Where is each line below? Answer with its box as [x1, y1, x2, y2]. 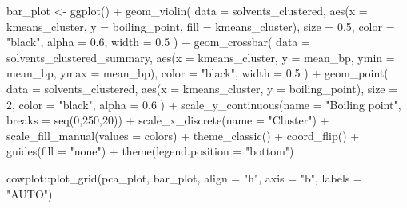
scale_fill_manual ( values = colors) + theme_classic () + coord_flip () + [6, 127, 360, 143]
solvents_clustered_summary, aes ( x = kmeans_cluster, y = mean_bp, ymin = [6, 49, 395, 65]
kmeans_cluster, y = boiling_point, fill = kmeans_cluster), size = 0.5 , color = [6, 18, 395, 34]
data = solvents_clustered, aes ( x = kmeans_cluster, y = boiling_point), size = [6, 80, 398, 96]
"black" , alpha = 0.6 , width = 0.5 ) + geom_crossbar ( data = [6, 33, 310, 50]
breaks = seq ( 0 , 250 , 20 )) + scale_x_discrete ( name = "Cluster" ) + [6, 112, 329, 128]
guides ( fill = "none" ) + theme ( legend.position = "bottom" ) [6, 143, 294, 159]
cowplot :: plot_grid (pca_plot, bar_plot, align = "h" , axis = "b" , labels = [6, 169, 362, 186]
